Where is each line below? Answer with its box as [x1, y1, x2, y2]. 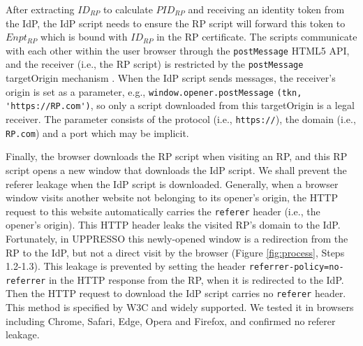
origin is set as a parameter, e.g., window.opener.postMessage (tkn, [6, 84, 302, 99]
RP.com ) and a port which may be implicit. [6, 125, 189, 140]
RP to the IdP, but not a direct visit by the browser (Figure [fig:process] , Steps [6, 245, 345, 259]
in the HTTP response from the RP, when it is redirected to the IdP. [48, 272, 344, 287]
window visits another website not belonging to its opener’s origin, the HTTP [6, 190, 338, 205]
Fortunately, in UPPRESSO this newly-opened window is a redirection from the [6, 231, 348, 245]
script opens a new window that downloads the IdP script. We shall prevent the [6, 162, 347, 177]
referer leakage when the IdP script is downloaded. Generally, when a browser [6, 176, 339, 191]
